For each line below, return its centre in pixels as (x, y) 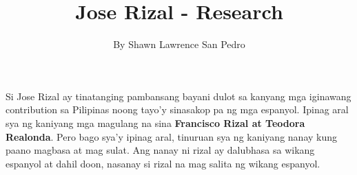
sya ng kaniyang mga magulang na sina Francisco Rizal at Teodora (155, 122)
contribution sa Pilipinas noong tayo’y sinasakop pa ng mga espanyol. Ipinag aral (177, 109)
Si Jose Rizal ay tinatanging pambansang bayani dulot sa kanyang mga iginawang (178, 96)
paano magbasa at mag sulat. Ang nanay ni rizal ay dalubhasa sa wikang (160, 150)
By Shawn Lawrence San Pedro (179, 44)
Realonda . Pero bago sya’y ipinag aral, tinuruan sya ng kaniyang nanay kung (172, 136)
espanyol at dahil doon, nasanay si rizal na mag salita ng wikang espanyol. (163, 163)
